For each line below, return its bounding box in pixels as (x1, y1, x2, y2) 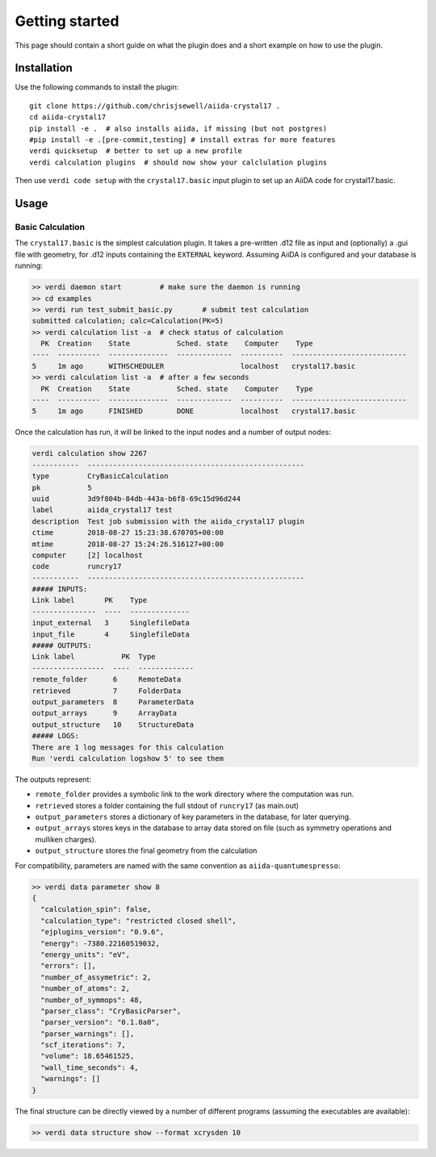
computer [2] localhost (31, 550, 143, 560)
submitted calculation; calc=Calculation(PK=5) (31, 316, 224, 326)
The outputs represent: (15, 775, 92, 784)
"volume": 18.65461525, (40, 1051, 135, 1061)
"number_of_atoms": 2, (40, 984, 131, 993)
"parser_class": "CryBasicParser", (40, 1006, 182, 1016)
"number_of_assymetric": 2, (40, 972, 152, 982)
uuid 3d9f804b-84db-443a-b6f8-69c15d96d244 (31, 494, 241, 503)
